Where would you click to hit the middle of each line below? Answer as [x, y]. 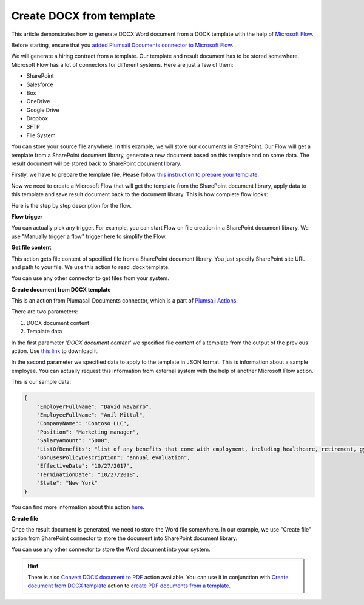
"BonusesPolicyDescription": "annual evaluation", [113, 457]
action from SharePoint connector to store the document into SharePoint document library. [124, 538]
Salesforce [40, 84]
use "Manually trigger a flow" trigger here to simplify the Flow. [89, 236]
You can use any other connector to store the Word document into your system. [111, 549]
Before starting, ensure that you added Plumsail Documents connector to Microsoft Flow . [122, 45]
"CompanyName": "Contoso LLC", [83, 423]
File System [41, 135]
